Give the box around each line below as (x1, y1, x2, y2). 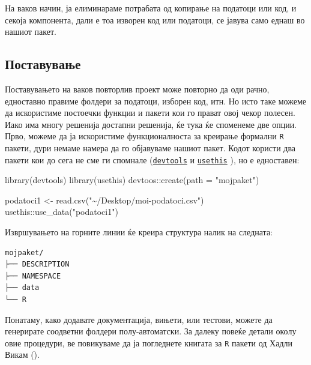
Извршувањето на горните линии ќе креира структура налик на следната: (5, 226, 273, 238)
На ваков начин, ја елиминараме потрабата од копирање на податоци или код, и (5, 2, 297, 14)
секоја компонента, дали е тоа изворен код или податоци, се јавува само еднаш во (5, 13, 305, 26)
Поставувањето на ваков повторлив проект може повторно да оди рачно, (5, 82, 270, 95)
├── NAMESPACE (5, 271, 61, 280)
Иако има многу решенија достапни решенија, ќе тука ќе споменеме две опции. (5, 118, 297, 130)
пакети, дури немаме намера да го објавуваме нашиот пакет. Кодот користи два (5, 142, 296, 154)
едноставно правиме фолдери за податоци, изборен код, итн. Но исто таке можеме (5, 94, 307, 107)
